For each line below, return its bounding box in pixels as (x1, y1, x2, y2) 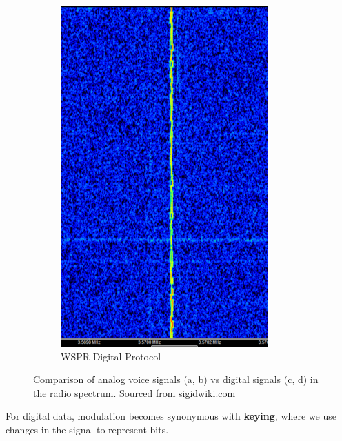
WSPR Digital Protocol (61, 349, 161, 363)
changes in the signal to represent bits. (6, 422, 169, 436)
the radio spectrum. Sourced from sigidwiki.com (33, 385, 236, 400)
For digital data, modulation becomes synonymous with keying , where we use (6, 409, 336, 423)
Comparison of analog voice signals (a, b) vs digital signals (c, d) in (33, 372, 319, 387)
